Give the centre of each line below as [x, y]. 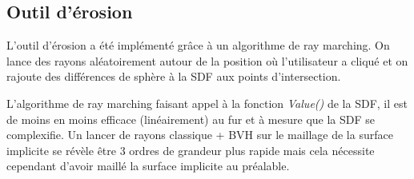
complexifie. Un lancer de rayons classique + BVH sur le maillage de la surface [200, 135]
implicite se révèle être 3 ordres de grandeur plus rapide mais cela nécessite [191, 150]
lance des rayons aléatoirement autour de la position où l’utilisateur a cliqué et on [207, 60]
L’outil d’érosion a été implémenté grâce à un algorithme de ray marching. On [198, 45]
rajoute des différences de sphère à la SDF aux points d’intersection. [174, 76]
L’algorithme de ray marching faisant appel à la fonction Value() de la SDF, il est [207, 103]
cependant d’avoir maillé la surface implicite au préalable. [148, 166]
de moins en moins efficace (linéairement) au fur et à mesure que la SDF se [191, 119]
